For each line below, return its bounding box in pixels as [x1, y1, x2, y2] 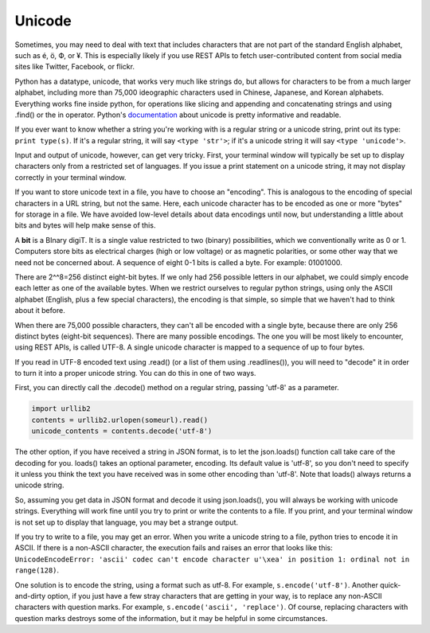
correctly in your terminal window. [14, 172, 127, 182]
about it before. [14, 306, 65, 315]
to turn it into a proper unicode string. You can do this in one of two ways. [14, 369, 256, 378]
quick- [379, 580, 401, 589]
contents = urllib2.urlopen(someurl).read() [31, 415, 209, 424]
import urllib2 [31, 404, 91, 413]
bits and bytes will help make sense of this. [14, 221, 156, 230]
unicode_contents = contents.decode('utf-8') [31, 427, 213, 436]
